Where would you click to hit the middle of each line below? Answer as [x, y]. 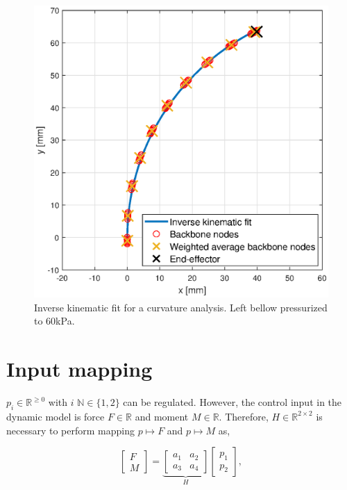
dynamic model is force [56, 416]
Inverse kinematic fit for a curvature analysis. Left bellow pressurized [181, 307]
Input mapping [79, 369]
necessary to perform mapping [70, 430]
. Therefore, [244, 416]
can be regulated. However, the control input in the [232, 402]
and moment [162, 416]
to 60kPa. [54, 321]
